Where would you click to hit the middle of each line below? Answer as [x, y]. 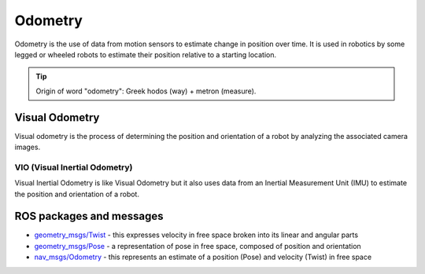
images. [28, 147]
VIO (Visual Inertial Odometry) [74, 167]
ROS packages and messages [89, 216]
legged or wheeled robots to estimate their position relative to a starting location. [146, 54]
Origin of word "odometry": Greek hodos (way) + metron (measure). [146, 91]
